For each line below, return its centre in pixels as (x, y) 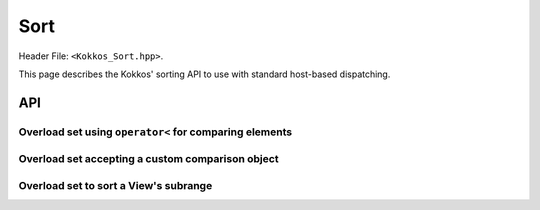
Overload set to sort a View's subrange (115, 185)
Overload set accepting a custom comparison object (148, 159)
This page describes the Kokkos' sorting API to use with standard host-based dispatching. (204, 74)
